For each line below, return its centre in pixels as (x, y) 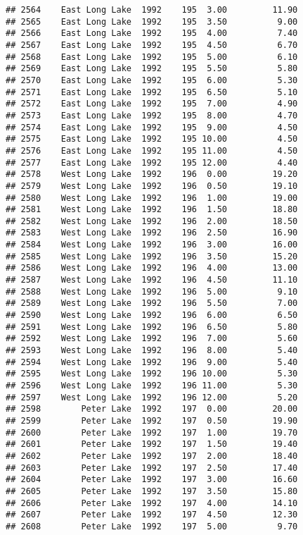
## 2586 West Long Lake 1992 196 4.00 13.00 (152, 268)
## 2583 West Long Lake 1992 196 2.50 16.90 (152, 233)
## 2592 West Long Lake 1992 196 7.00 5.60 (152, 339)
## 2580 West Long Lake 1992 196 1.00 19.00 (152, 198)
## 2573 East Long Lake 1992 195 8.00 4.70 (152, 115)
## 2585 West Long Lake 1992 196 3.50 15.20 (152, 256)
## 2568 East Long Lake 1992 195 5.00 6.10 (152, 57)
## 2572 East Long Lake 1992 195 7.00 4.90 (152, 104)
